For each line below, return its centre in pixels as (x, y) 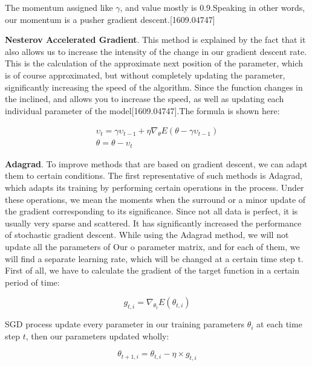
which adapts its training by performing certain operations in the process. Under (154, 188)
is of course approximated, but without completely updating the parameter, (145, 75)
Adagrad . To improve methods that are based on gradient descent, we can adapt (156, 163)
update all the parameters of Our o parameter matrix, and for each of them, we (152, 247)
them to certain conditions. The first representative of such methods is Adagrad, (154, 175)
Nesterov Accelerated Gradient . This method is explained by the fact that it (155, 40)
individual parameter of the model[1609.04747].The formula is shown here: (142, 110)
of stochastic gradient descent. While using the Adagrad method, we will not (147, 235)
